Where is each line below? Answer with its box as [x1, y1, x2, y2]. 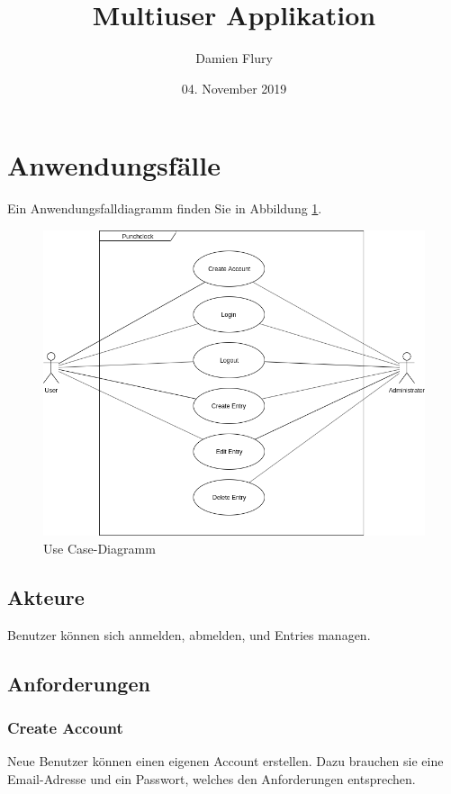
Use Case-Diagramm [43, 538, 156, 557]
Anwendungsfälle [7, 147, 221, 184]
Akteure [7, 582, 85, 610]
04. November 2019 [181, 78, 287, 97]
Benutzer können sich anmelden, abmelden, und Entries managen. [7, 625, 371, 644]
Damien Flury [195, 49, 273, 68]
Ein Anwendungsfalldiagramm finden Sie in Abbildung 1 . [7, 199, 322, 218]
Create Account [7, 716, 123, 738]
